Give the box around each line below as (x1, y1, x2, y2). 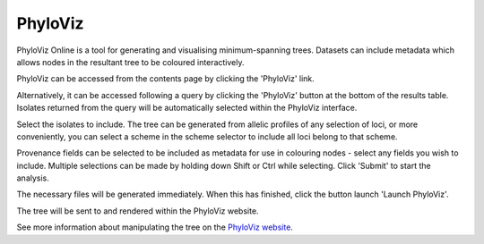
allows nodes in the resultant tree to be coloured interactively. (16, 56, 245, 67)
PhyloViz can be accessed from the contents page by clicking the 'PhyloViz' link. (16, 73, 315, 84)
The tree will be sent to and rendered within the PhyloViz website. (16, 206, 259, 216)
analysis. (16, 172, 49, 183)
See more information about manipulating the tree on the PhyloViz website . (16, 222, 293, 232)
